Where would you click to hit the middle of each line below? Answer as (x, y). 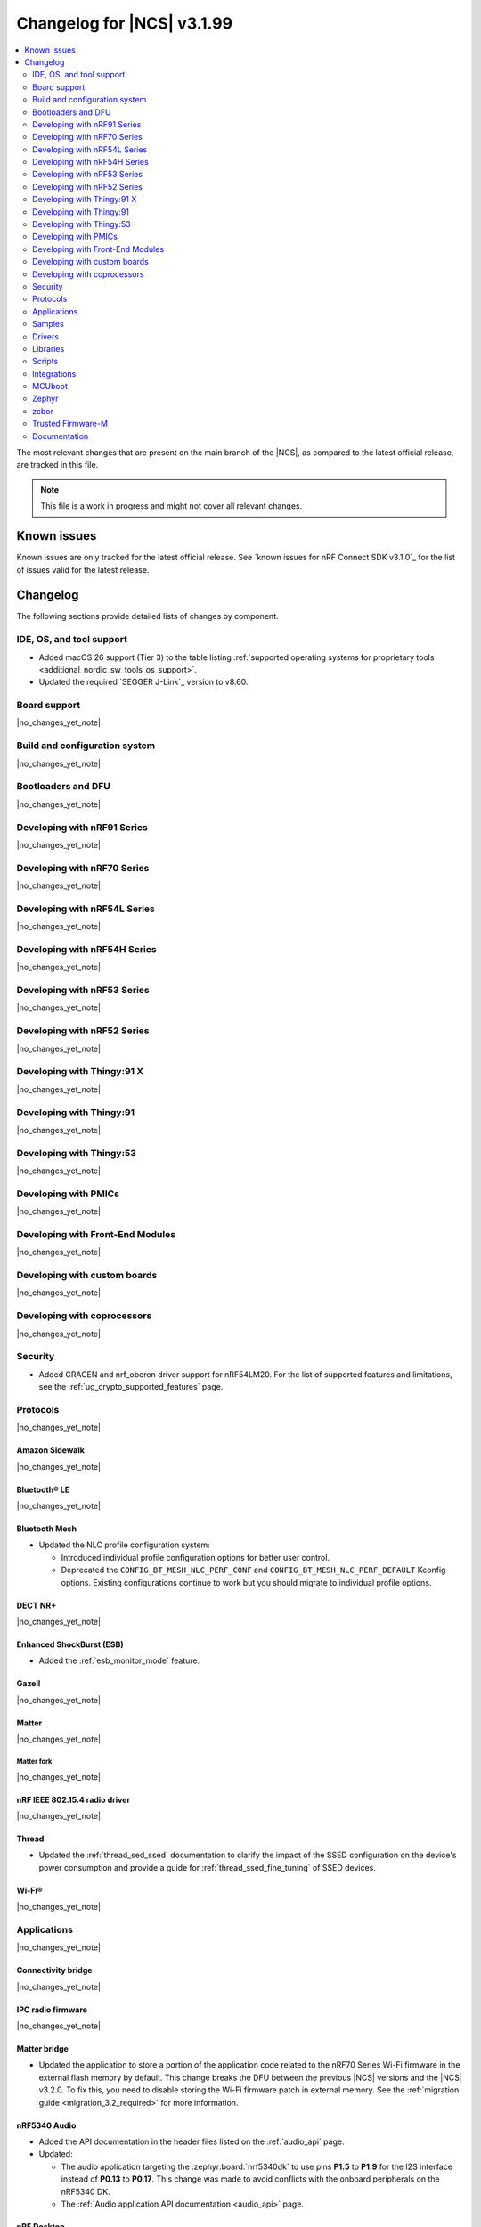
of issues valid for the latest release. (83, 569)
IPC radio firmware (52, 2010)
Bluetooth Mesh (47, 1529)
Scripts (45, 362)
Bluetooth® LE (43, 1489)
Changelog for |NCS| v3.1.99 (125, 23)
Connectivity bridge (54, 1970)
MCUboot (50, 387)
